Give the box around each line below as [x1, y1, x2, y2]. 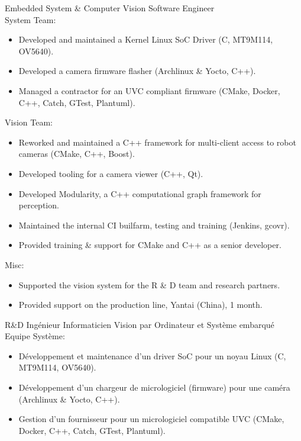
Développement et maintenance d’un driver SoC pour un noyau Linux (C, [18, 349, 286, 362]
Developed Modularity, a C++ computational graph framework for [18, 187, 261, 199]
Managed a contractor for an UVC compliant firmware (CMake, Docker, [18, 84, 280, 96]
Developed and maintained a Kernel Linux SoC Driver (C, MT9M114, [18, 33, 273, 46]
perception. [18, 199, 59, 211]
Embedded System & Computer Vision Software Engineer [5, 2, 215, 14]
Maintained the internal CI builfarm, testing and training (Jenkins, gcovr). [18, 218, 290, 231]
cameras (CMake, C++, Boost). [18, 147, 135, 160]
